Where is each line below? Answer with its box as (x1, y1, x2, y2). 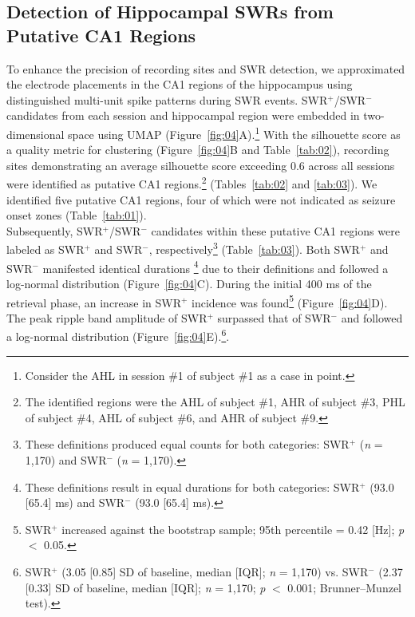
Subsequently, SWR (6, 222, 103, 239)
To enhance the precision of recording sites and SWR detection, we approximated (6, 60, 405, 77)
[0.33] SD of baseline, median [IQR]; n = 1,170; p (25, 579, 266, 595)
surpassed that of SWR (217, 309, 331, 326)
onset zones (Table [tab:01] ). (6, 207, 147, 223)
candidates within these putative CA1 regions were (151, 222, 400, 239)
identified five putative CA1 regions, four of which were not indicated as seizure (6, 191, 396, 208)
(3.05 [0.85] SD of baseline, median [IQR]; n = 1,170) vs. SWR (61, 563, 369, 579)
